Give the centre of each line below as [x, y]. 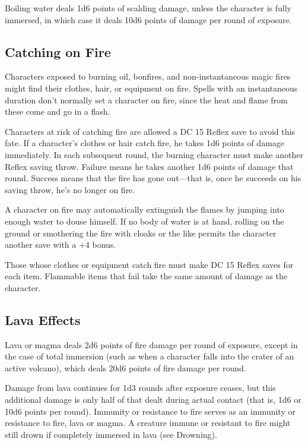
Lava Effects [43, 319]
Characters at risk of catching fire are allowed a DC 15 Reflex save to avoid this [150, 131]
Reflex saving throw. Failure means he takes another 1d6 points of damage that [149, 166]
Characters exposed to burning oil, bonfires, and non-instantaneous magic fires [148, 76]
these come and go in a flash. [58, 111]
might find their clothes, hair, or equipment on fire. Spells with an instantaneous [151, 88]
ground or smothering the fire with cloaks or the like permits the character [141, 233]
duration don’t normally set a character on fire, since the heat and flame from [146, 100]
